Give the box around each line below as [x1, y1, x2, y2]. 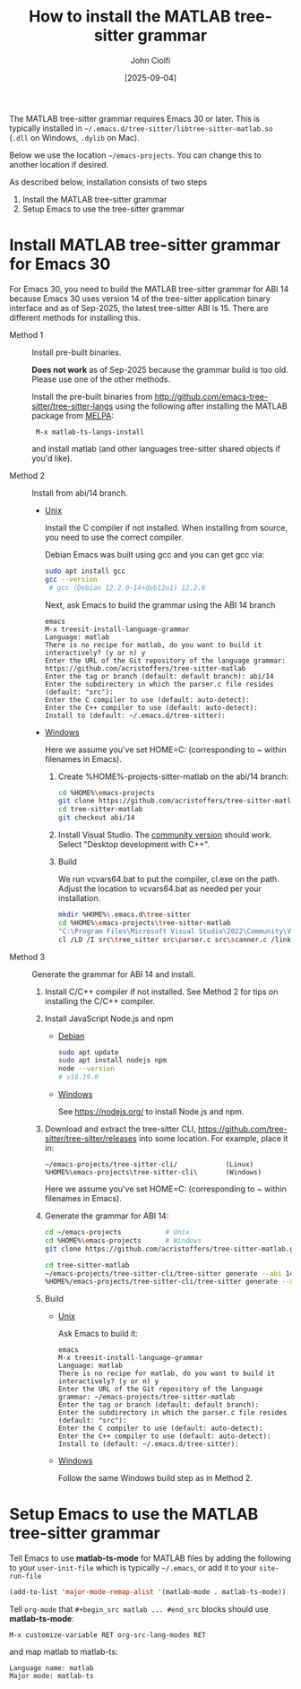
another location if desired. [9, 159, 109, 169]
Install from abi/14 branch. [31, 487, 128, 498]
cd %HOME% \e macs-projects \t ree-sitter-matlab [57, 918, 231, 927]
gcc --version [44, 575, 98, 584]
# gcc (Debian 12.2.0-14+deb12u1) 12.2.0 [48, 583, 206, 593]
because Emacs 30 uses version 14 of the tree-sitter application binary [9, 293, 271, 304]
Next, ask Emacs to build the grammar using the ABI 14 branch [44, 599, 276, 611]
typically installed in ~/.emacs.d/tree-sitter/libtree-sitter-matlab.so [9, 123, 273, 134]
